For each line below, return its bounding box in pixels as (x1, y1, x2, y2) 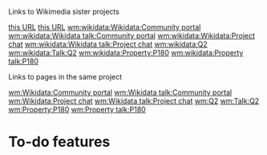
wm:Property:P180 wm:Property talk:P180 (8, 104, 146, 114)
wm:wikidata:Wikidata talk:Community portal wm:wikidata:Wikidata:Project (8, 31, 255, 40)
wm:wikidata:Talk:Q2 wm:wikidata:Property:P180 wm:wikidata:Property (8, 48, 244, 57)
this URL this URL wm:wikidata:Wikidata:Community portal (8, 22, 201, 31)
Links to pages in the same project (8, 72, 123, 81)
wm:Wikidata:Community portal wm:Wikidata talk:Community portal (8, 88, 233, 97)
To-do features (8, 133, 111, 151)
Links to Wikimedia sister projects (8, 7, 120, 16)
